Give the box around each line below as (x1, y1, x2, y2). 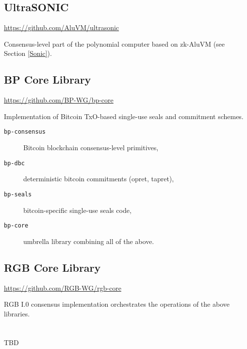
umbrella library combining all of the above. (23, 236, 154, 246)
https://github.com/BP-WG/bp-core (4, 95, 114, 105)
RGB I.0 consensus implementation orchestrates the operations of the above (4, 299, 230, 309)
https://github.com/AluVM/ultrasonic (4, 22, 119, 33)
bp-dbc (4, 159, 25, 167)
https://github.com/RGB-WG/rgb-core (4, 282, 121, 293)
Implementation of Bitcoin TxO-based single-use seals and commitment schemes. (4, 111, 244, 121)
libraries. (4, 308, 30, 318)
